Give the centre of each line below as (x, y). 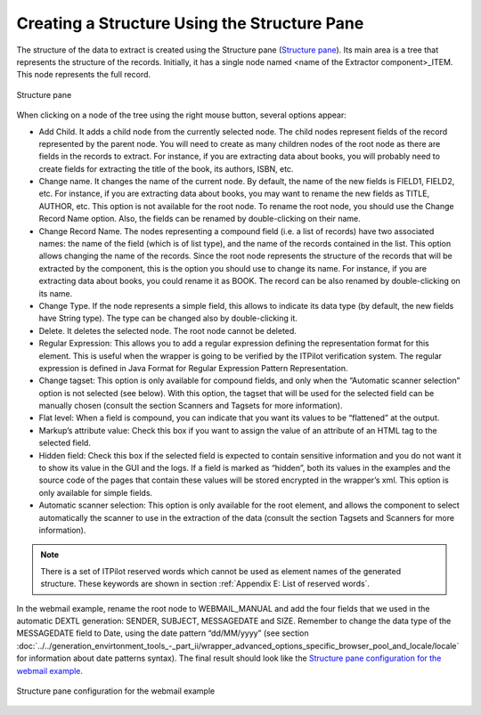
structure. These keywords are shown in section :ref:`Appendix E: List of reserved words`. (205, 584)
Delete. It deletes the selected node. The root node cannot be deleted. (168, 330)
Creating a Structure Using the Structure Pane (190, 23)
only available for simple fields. (96, 492)
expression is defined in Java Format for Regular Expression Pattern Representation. (193, 368)
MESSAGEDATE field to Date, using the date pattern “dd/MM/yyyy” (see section (163, 633)
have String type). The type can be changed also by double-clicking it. (168, 318)
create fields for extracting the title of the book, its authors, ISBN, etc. (166, 168)
